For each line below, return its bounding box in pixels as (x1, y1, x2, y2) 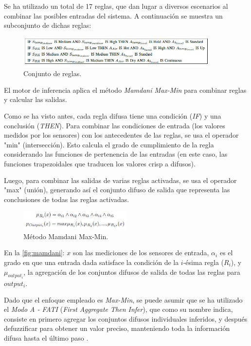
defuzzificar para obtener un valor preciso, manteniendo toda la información (4, 323, 230, 333)
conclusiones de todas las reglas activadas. (4, 194, 129, 204)
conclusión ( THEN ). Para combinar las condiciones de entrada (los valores (4, 120, 225, 130)
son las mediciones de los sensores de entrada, (73, 247, 209, 258)
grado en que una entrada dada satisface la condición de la (4, 257, 179, 267)
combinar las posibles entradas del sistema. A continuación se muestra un (4, 10, 223, 20)
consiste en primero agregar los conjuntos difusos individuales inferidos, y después (4, 313, 248, 324)
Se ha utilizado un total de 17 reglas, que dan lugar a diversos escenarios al (4, 1, 228, 11)
